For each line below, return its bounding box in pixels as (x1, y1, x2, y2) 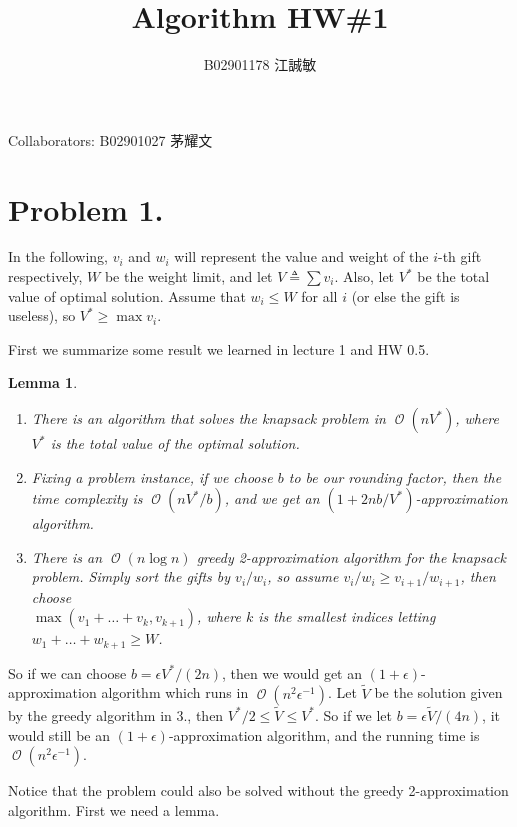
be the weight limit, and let (104, 266, 273, 287)
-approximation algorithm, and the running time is (168, 724, 480, 745)
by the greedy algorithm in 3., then (8, 704, 224, 725)
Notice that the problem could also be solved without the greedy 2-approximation (8, 780, 509, 801)
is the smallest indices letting (258, 606, 436, 627)
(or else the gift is (351, 285, 460, 306)
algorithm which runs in (101, 682, 249, 703)
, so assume (267, 566, 339, 587)
